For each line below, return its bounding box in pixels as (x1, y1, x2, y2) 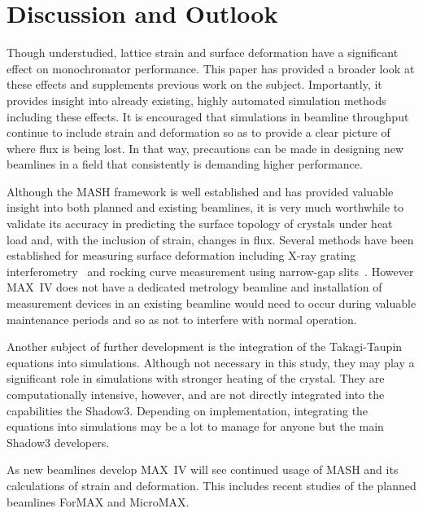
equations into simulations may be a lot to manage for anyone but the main (7, 418, 384, 435)
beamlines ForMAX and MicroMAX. (7, 493, 190, 510)
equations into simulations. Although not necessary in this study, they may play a (7, 353, 415, 370)
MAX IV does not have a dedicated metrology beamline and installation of (7, 278, 382, 296)
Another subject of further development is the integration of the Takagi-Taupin (7, 338, 403, 355)
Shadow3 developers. (7, 433, 110, 450)
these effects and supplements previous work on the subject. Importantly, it (7, 76, 382, 93)
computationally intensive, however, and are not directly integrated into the (7, 386, 385, 402)
